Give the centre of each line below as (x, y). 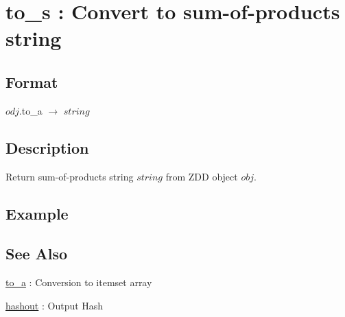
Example (37, 213)
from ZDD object (202, 176)
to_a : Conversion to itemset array (79, 282)
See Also (37, 254)
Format (32, 81)
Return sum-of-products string (70, 176)
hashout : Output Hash (55, 305)
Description (47, 147)
